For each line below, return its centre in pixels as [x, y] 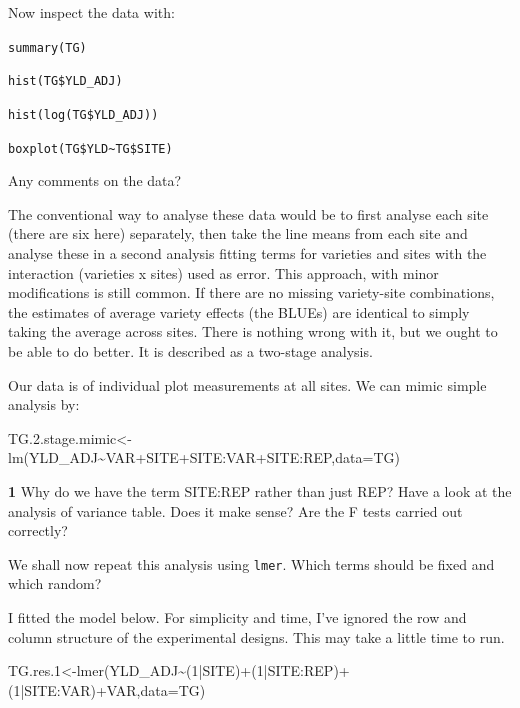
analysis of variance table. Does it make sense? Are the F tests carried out [235, 510]
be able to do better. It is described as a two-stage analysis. [190, 350]
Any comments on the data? [95, 180]
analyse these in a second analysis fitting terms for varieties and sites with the [247, 253]
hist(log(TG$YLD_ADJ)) [83, 114]
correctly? [38, 530]
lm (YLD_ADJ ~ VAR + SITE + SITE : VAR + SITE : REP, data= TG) [204, 457]
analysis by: [44, 404]
